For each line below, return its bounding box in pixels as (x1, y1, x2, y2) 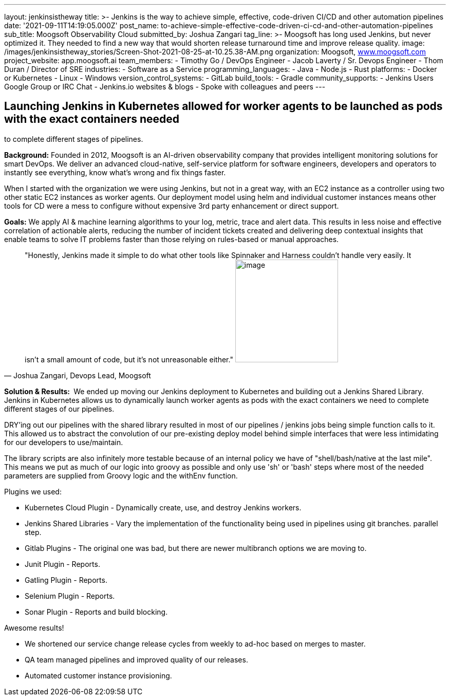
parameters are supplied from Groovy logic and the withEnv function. (4, 471, 238, 480)
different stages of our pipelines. (4, 404, 115, 413)
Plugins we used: (4, 487, 62, 496)
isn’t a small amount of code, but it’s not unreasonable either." (25, 355, 233, 364)
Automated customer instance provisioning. (25, 671, 172, 680)
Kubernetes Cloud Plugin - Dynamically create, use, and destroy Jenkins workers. (25, 503, 302, 512)
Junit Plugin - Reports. (25, 559, 100, 568)
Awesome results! (4, 623, 64, 632)
